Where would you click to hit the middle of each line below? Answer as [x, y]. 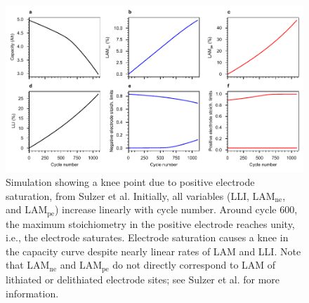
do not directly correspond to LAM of [194, 265]
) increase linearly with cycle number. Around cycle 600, [176, 209]
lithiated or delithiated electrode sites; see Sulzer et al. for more [143, 279]
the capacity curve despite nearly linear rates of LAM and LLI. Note [153, 251]
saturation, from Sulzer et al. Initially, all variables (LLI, [127, 195]
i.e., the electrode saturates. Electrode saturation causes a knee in [147, 237]
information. [32, 293]
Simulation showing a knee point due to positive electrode [130, 182]
